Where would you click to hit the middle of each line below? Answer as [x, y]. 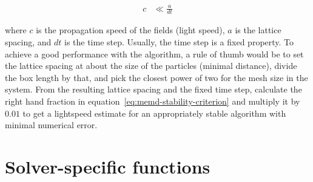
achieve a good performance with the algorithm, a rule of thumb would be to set [154, 54]
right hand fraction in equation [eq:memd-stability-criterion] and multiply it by [153, 101]
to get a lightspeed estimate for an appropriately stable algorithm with [154, 113]
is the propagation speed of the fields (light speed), [130, 30]
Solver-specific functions [108, 166]
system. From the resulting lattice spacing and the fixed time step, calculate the [153, 89]
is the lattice [258, 30]
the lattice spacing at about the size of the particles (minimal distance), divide [151, 66]
